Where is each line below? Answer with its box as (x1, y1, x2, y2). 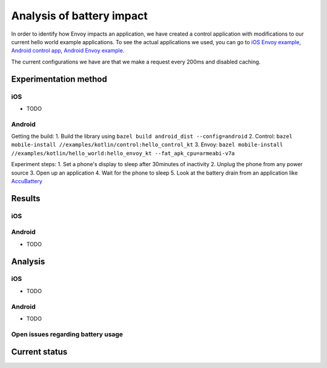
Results (11, 193, 41, 204)
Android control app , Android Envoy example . (11, 47, 125, 54)
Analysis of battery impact (11, 9, 148, 22)
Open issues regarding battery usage (11, 330, 124, 338)
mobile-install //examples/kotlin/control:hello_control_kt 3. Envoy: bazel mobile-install (11, 141, 283, 148)
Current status (11, 347, 68, 357)
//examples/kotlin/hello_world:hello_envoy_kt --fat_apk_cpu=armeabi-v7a (11, 150, 236, 157)
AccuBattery (11, 177, 42, 184)
